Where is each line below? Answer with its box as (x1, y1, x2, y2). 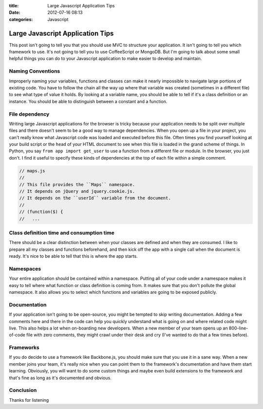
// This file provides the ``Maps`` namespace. (19, 182, 135, 187)
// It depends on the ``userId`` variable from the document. (19, 195, 171, 201)
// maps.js (19, 168, 45, 173)
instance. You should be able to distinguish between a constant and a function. (9, 98, 168, 104)
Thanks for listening (9, 397, 49, 403)
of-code (9, 332, 25, 338)
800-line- (229, 325, 248, 331)
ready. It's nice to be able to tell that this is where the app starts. (9, 253, 138, 259)
